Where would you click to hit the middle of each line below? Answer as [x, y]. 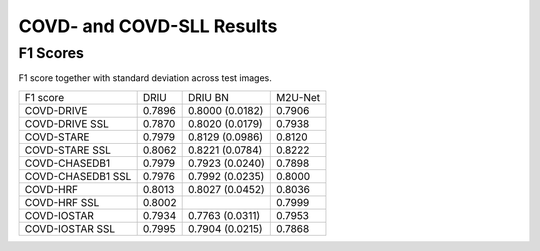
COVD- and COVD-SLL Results [148, 26]
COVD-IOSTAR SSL [70, 228]
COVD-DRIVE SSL [66, 123]
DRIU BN [208, 97]
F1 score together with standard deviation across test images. [145, 78]
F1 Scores [51, 53]
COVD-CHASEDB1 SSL [78, 176]
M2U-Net [298, 97]
